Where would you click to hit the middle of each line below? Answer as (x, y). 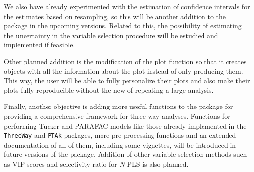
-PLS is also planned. (157, 163)
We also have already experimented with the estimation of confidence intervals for (127, 6)
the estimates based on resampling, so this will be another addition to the (115, 16)
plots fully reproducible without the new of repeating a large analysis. (109, 90)
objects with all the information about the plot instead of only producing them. (124, 71)
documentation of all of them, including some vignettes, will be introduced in (120, 144)
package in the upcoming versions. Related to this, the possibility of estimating (123, 26)
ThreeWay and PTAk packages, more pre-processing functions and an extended (120, 135)
